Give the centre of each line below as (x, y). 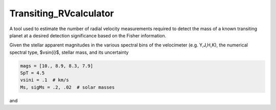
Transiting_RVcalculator (62, 13)
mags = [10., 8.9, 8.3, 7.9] (57, 66)
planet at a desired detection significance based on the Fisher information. (88, 35)
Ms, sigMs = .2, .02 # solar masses (67, 87)
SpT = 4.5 (32, 73)
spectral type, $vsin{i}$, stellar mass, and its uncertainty (69, 52)
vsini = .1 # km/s (44, 80)
